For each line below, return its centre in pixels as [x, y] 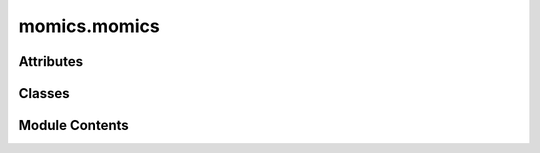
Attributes [51, 61]
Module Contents [73, 125]
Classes [44, 93]
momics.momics [89, 26]
